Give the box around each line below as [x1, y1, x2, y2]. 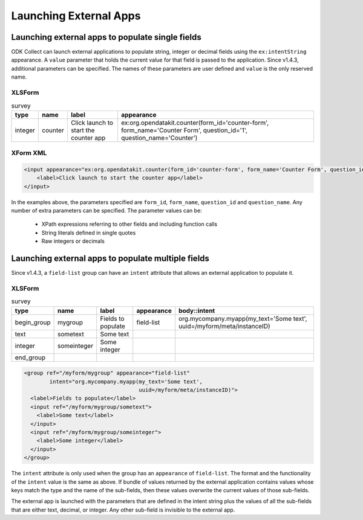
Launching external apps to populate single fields [11, 32, 202, 42]
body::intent [178, 306, 215, 315]
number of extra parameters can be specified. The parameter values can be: [11, 207, 202, 214]
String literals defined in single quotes [41, 229, 136, 236]
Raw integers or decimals [41, 237, 105, 245]
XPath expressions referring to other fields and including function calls [41, 220, 218, 228]
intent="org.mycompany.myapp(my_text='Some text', [49, 378, 203, 385]
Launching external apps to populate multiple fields [11, 254, 210, 264]
